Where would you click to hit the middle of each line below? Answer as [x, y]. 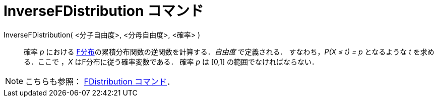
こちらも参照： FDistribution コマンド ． [100, 81]
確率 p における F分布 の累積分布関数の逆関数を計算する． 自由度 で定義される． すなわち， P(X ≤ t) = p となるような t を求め [229, 51]
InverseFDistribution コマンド [104, 11]
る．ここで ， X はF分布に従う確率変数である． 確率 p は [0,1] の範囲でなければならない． [171, 61]
